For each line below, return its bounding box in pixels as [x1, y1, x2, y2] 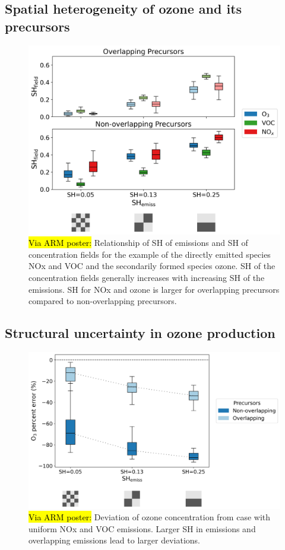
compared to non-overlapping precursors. [28, 295, 177, 307]
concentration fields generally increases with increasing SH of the [28, 271, 265, 283]
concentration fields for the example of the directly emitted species [28, 248, 271, 260]
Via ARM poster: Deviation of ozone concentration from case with [28, 511, 271, 523]
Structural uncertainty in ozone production [5, 324, 275, 342]
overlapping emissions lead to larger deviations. [28, 534, 200, 546]
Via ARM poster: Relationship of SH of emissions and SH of [28, 236, 248, 249]
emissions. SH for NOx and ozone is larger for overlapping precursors [28, 283, 280, 295]
